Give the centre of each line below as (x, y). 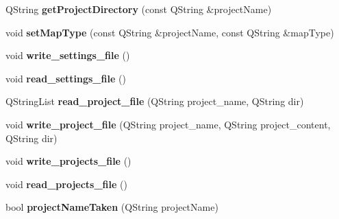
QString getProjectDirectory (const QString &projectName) (139, 9)
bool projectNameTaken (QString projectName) (112, 207)
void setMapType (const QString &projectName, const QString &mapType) (170, 32)
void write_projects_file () (68, 161)
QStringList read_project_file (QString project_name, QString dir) (155, 101)
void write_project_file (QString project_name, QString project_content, (168, 124)
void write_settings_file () (68, 55)
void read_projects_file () (66, 184)
